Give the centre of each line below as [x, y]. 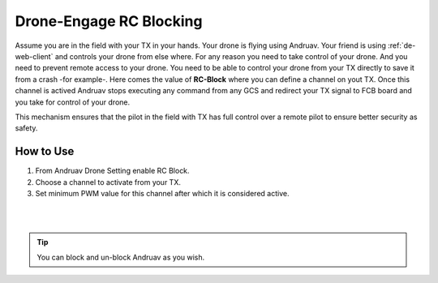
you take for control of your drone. [73, 102]
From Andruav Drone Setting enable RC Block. [112, 171]
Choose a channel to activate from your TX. [108, 182]
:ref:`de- [402, 45]
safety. [26, 128]
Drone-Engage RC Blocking [109, 21]
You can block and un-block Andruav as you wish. [121, 257]
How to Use [45, 151]
